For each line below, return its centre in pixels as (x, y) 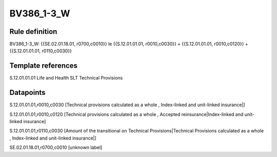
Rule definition (33, 32)
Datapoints (27, 93)
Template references (44, 66)
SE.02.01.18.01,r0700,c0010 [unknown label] (56, 148)
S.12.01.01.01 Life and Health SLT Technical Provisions (66, 78)
